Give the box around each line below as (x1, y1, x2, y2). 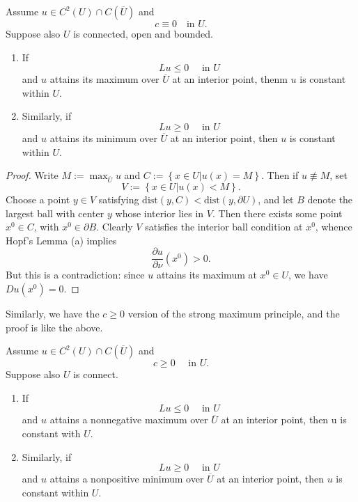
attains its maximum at (156, 267, 257, 282)
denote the (307, 191, 353, 206)
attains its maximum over (49, 72, 159, 86)
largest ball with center (6, 205, 104, 220)
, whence (315, 219, 352, 234)
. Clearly (96, 219, 133, 234)
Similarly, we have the (6, 306, 100, 320)
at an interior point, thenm (172, 72, 288, 86)
